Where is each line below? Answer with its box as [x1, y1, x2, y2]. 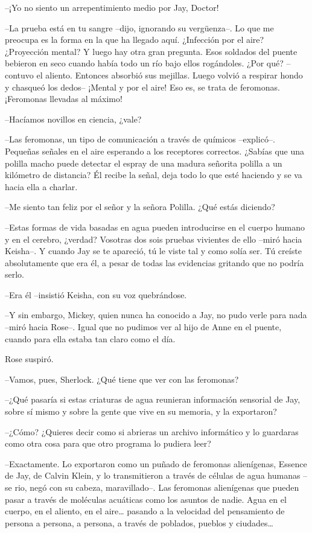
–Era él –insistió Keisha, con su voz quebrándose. [5, 288, 187, 301]
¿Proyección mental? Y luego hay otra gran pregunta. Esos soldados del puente [5, 45, 298, 57]
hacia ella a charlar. [5, 180, 78, 193]
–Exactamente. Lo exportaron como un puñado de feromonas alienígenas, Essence [5, 457, 307, 470]
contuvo [5, 68, 34, 81]
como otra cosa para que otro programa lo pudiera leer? [5, 437, 211, 450]
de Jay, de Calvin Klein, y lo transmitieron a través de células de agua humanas [5, 469, 301, 482]
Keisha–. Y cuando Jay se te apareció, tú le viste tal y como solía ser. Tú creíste [5, 244, 302, 257]
